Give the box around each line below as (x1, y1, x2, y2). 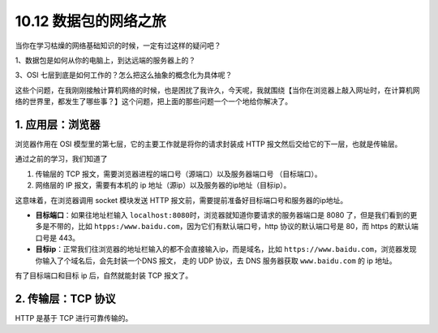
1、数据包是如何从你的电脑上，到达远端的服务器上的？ (15, 55, 196, 65)
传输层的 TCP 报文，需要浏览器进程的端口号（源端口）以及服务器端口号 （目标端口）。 (35, 169, 322, 179)
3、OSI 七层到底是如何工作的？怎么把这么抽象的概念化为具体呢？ (15, 70, 233, 80)
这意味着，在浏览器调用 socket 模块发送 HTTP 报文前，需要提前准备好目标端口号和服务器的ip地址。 (15, 195, 348, 205)
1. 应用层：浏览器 (15, 118, 101, 132)
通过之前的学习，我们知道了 (15, 154, 108, 164)
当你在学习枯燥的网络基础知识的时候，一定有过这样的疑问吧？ (15, 41, 221, 50)
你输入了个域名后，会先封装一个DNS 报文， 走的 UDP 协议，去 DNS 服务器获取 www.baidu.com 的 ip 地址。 (35, 256, 397, 266)
